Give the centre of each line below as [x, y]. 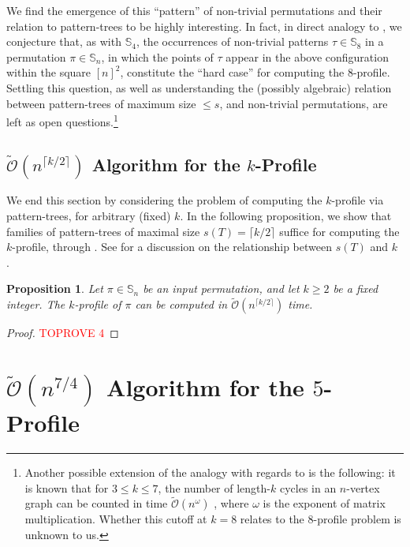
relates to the [272, 519]
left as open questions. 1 [62, 120]
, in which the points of [157, 56]
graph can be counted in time [96, 503]
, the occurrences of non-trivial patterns [232, 41]
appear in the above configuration [307, 56]
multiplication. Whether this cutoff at [116, 519]
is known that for [67, 487]
